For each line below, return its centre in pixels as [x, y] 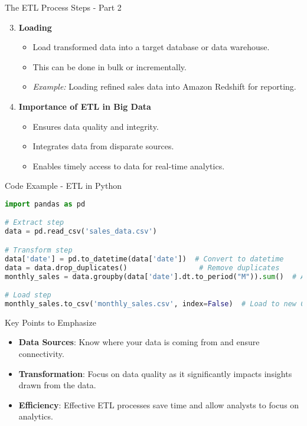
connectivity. [41, 353]
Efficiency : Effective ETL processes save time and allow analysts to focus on [159, 404]
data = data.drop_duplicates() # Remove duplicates [142, 268]
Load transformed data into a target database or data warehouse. [151, 47]
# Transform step [39, 250]
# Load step [28, 295]
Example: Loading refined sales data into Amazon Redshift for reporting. [164, 86]
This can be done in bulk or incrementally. [110, 66]
